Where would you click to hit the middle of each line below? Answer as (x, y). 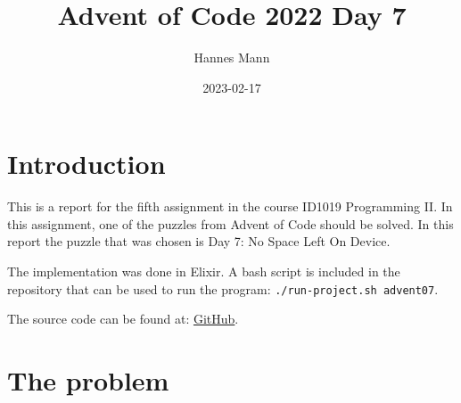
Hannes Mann (232, 58)
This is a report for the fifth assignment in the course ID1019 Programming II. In (230, 206)
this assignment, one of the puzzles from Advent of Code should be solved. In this (230, 223)
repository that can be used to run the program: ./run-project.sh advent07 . (223, 288)
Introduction (86, 164)
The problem (88, 380)
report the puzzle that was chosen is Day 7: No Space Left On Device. (199, 241)
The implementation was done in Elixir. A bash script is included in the (204, 271)
